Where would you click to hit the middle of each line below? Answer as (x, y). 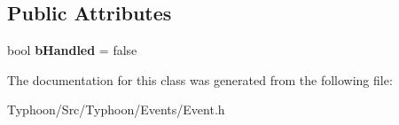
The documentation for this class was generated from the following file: (200, 79)
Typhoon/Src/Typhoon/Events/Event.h (116, 109)
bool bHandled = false (72, 50)
